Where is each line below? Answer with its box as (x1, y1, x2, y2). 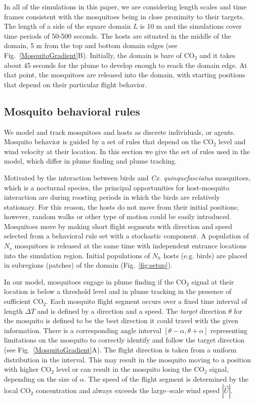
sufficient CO (4, 296, 43, 306)
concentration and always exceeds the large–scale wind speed (36, 385, 220, 396)
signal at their (191, 276, 234, 287)
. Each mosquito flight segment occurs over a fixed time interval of (46, 296, 247, 306)
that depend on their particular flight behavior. (4, 79, 147, 89)
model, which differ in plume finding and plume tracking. (4, 156, 177, 166)
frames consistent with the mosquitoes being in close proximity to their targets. (4, 11, 245, 21)
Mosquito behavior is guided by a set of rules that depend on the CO (4, 136, 213, 147)
